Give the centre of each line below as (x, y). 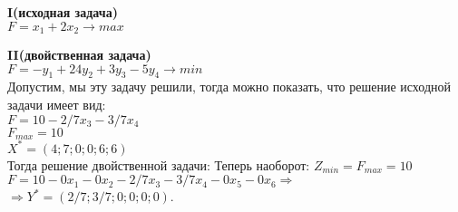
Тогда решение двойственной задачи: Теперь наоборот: (159, 164)
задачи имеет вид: (57, 105)
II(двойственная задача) (79, 55)
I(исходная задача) (63, 12)
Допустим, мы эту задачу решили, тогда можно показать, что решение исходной (229, 87)
